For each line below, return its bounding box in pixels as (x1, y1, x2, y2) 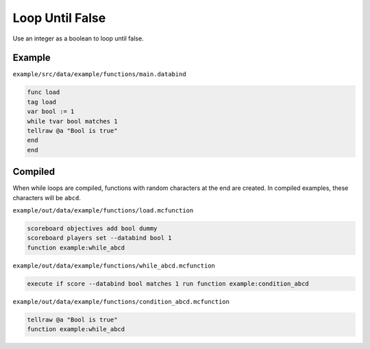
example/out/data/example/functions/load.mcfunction (12, 206, 194, 215)
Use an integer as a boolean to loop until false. (12, 34, 144, 43)
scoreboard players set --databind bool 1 (27, 234, 172, 242)
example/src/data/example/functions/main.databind (12, 71, 186, 78)
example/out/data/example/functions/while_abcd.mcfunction (12, 261, 216, 269)
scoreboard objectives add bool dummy (27, 225, 158, 232)
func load (27, 88, 60, 96)
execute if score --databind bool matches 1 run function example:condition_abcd (27, 280, 310, 287)
